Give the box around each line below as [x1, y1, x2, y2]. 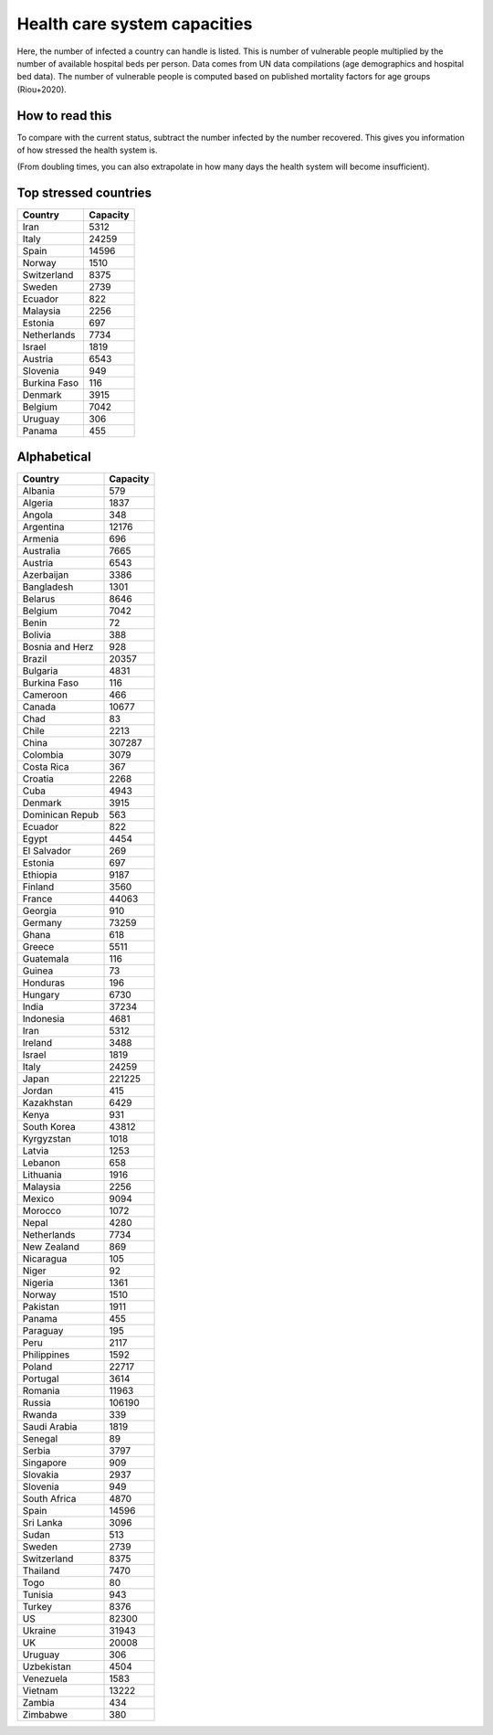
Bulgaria [22, 664, 58, 676]
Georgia [22, 904, 58, 917]
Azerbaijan [22, 568, 69, 580]
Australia [22, 544, 61, 557]
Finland [22, 880, 55, 893]
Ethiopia [22, 868, 58, 881]
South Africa [22, 1492, 77, 1505]
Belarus [22, 592, 56, 605]
